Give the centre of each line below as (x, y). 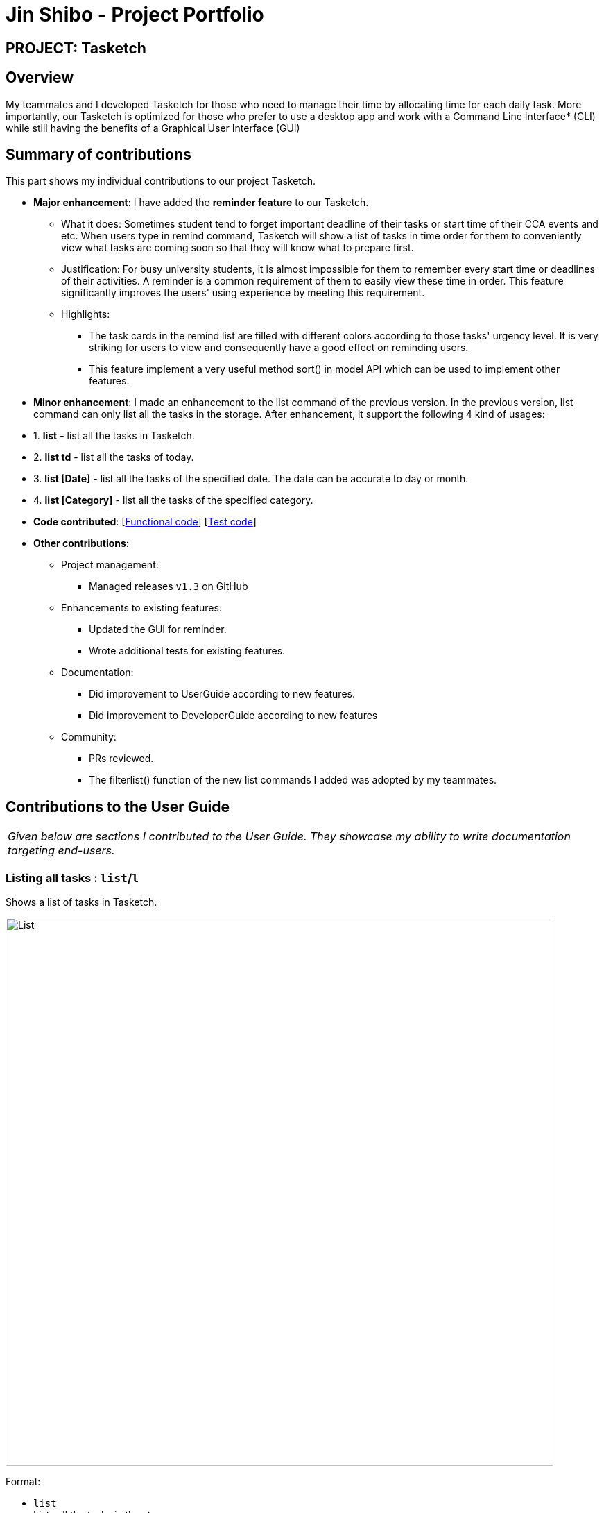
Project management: (110, 565)
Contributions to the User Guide (118, 806)
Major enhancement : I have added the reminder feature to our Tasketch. (201, 203)
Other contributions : (81, 543)
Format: (23, 1482)
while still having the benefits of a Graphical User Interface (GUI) (153, 128)
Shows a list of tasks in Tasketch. (81, 902)
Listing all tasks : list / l (72, 878)
